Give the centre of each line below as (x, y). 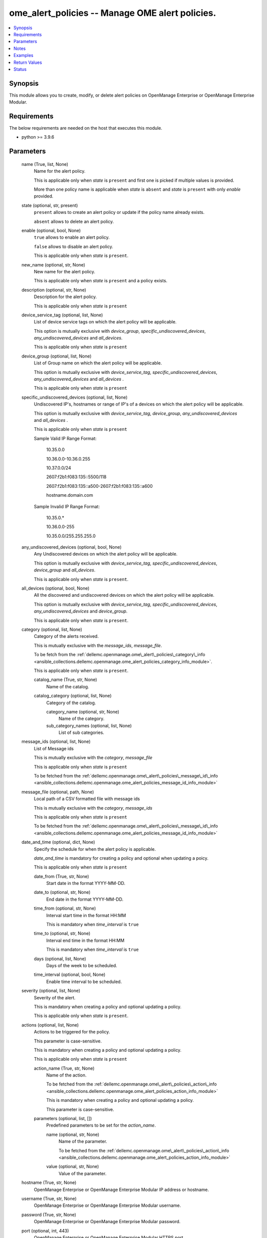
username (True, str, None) (49, 1198)
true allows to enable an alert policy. (72, 237)
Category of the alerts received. (66, 636)
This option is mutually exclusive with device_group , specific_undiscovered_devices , (120, 331)
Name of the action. (66, 1075)
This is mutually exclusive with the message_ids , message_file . (98, 645)
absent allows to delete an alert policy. (74, 221)
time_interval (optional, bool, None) (70, 975)
